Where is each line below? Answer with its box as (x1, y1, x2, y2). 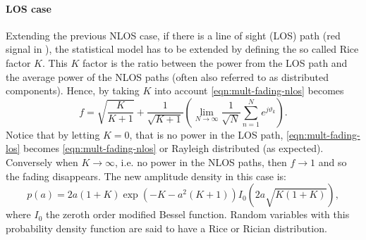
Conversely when (6, 154, 78, 169)
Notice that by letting (6, 127, 100, 141)
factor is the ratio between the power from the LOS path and (83, 55, 348, 70)
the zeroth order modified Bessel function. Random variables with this (46, 207, 350, 222)
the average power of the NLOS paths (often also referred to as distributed (6, 69, 329, 84)
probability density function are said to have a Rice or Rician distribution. (6, 220, 327, 235)
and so (318, 154, 347, 169)
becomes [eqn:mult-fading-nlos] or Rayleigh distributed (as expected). (23, 141, 324, 156)
